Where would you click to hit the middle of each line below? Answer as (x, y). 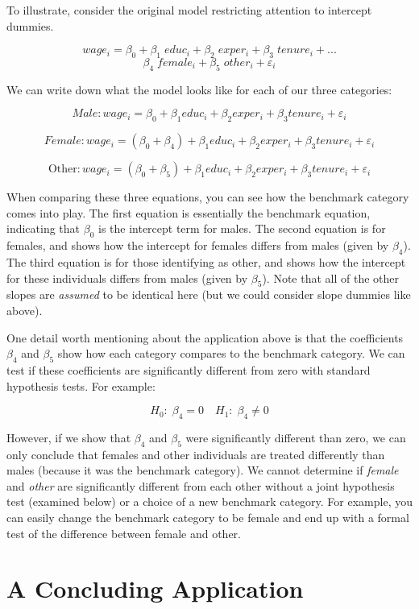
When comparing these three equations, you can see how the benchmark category (208, 197)
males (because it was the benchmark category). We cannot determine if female (203, 470)
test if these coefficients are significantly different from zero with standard (189, 369)
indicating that (44, 228)
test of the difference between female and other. (124, 533)
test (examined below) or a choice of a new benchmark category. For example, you (209, 501)
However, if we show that (69, 437)
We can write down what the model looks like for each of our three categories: (199, 89)
